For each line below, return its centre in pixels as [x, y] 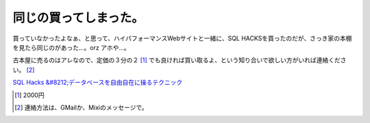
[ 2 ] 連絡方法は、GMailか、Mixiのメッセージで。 [81, 107]
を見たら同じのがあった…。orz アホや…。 [71, 47]
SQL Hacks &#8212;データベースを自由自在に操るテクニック [98, 83]
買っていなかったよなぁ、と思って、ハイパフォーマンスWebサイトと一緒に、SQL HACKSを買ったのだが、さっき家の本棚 [182, 38]
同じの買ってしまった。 [78, 18]
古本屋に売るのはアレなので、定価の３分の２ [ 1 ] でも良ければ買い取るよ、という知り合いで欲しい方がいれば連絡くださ [180, 60]
